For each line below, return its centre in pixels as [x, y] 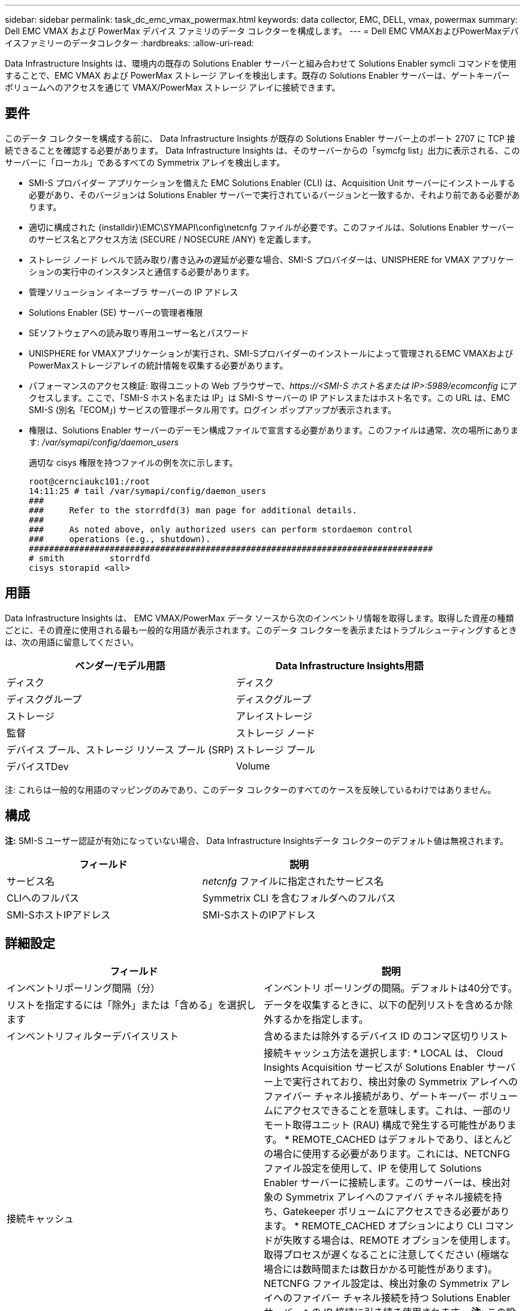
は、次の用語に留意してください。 [72, 642]
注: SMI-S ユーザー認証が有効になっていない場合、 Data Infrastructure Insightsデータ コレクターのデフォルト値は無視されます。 [257, 840]
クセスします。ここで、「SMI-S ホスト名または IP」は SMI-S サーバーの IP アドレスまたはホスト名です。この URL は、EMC [269, 397]
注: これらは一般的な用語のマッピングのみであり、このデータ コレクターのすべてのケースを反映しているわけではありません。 [251, 789]
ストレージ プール [276, 749]
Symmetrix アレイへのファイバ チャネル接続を [389, 1197]
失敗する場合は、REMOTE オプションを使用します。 [399, 1240]
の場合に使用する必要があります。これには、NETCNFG [387, 1154]
